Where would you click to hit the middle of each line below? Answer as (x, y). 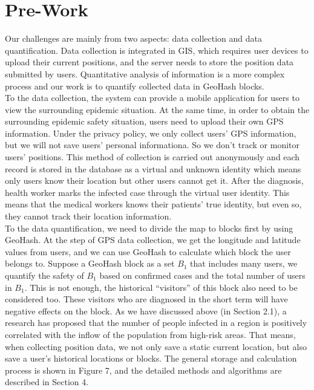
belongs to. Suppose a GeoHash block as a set (90, 263)
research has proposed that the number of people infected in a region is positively (156, 323)
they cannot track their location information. (88, 216)
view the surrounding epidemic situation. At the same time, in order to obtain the (157, 109)
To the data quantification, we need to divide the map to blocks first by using (149, 228)
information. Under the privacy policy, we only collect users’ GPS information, (151, 133)
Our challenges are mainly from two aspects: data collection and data (133, 38)
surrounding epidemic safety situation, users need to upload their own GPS (144, 121)
